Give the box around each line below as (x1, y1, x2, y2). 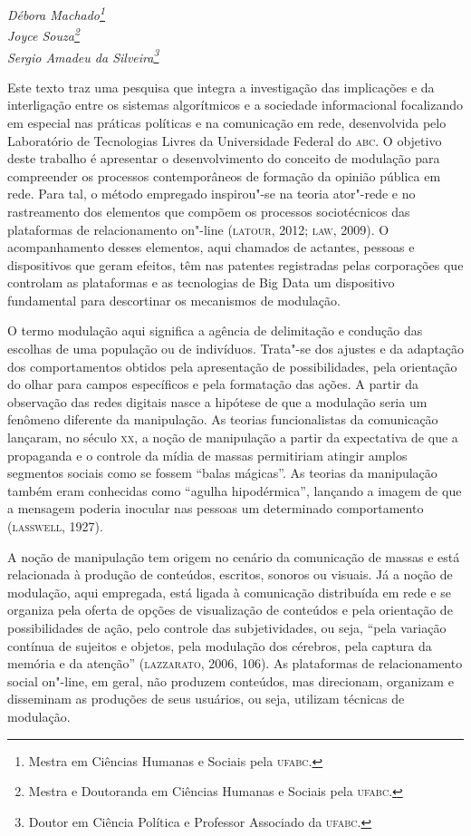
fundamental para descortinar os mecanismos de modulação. (7, 290, 341, 309)
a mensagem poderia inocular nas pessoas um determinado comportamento (7, 499, 424, 518)
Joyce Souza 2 (7, 24, 80, 44)
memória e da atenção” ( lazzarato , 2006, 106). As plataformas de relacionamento (7, 654, 463, 673)
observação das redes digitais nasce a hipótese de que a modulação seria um (7, 392, 428, 411)
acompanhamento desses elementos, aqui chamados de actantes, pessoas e (7, 238, 415, 257)
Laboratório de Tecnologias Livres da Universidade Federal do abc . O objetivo (7, 131, 442, 150)
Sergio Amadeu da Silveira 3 (7, 44, 159, 66)
